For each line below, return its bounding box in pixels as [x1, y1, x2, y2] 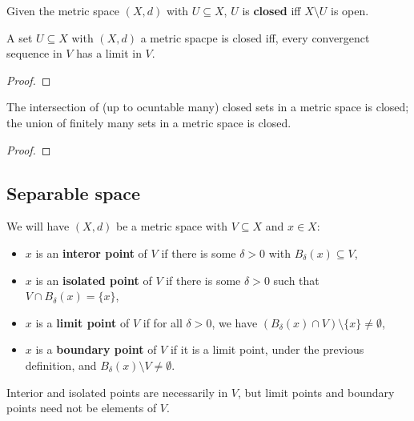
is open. [331, 2, 369, 18]
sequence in [6, 45, 62, 62]
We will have [6, 218, 70, 235]
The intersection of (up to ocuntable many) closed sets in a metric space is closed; [6, 98, 409, 115]
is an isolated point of [35, 271, 152, 288]
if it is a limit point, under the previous [170, 341, 364, 358]
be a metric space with [116, 218, 227, 235]
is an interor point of [35, 244, 147, 261]
